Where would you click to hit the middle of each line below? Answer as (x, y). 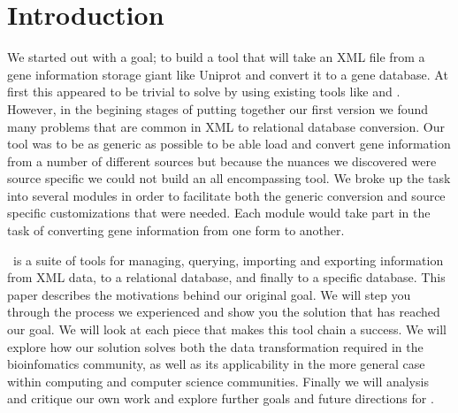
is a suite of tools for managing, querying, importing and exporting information (228, 260)
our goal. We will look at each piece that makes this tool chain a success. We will (227, 329)
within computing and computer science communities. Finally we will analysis (218, 381)
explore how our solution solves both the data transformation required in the (215, 346)
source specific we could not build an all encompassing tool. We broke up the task (229, 178)
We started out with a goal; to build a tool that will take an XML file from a (216, 57)
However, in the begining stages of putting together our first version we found (218, 108)
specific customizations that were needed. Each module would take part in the (219, 213)
